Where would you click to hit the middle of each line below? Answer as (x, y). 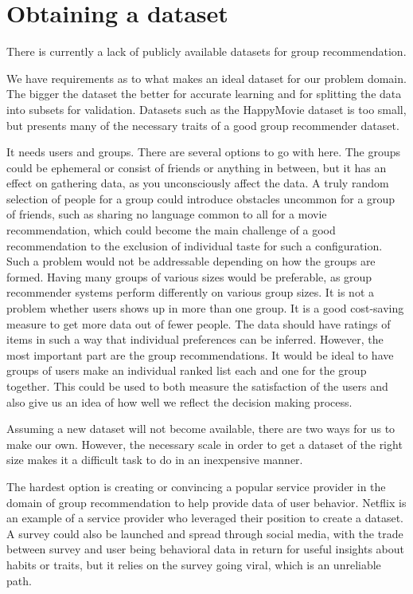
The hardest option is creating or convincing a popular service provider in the (196, 486)
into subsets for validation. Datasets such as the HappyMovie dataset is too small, (206, 109)
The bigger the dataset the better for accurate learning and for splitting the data (204, 94)
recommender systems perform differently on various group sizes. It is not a (190, 292)
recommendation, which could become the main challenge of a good (171, 230)
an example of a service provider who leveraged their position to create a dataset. (205, 518)
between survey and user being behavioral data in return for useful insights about (206, 549)
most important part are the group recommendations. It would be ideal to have (200, 354)
